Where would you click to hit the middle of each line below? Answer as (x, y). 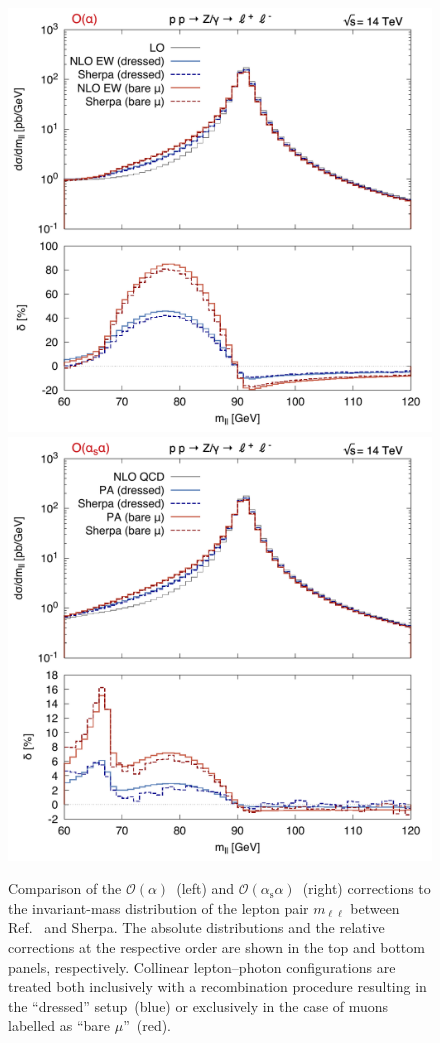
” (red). (147, 1025)
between (375, 907)
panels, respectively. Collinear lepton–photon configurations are (202, 966)
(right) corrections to (366, 888)
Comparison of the (65, 888)
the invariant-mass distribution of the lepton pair (158, 907)
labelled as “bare (59, 1025)
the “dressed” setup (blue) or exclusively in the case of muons (198, 1005)
